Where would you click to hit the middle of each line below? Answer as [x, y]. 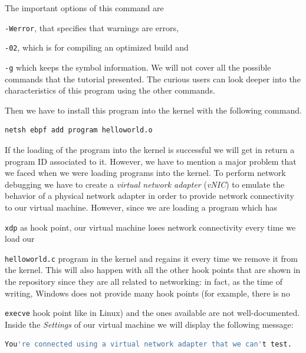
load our [20, 239]
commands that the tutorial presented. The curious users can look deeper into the [153, 79]
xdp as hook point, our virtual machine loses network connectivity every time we [150, 227]
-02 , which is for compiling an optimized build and [97, 47]
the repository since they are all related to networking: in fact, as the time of [144, 281]
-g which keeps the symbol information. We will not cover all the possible [138, 67]
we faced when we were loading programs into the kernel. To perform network [145, 173]
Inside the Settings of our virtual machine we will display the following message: [149, 324]
